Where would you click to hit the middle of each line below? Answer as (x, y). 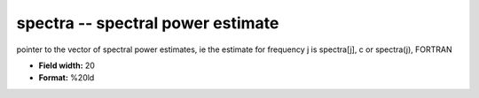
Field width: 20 (67, 65)
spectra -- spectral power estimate (148, 23)
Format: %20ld (67, 78)
